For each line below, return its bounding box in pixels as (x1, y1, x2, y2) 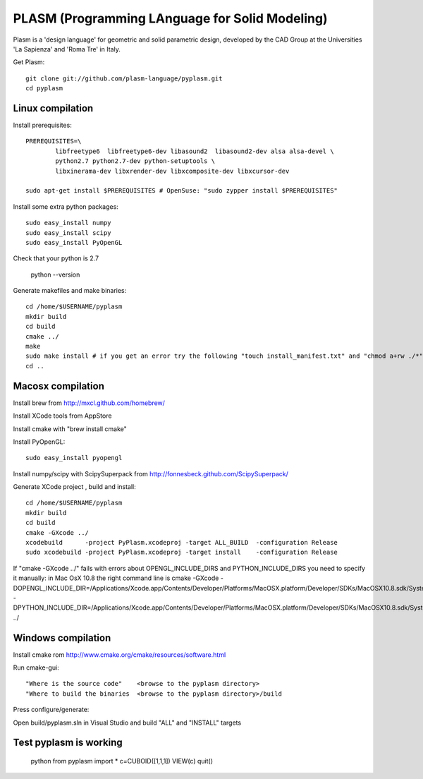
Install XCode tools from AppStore (13, 411, 112, 420)
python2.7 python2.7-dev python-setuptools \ (55, 157, 215, 165)
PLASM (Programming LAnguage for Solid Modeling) (13, 11, 328, 26)
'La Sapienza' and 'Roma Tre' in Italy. (13, 44, 121, 53)
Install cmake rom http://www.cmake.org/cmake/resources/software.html (13, 650, 226, 659)
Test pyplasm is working (13, 737, 123, 749)
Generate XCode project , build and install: (13, 483, 137, 491)
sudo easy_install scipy (25, 229, 111, 236)
